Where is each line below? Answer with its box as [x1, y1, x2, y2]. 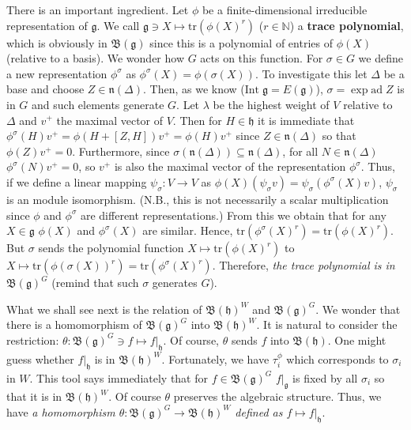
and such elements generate [32, 96, 164, 112]
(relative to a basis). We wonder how [6, 50, 184, 66]
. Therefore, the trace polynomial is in [212, 257, 395, 273]
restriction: [6, 331, 59, 348]
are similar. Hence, [142, 222, 233, 239]
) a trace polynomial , [289, 17, 404, 33]
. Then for [172, 111, 222, 128]
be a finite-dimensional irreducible [202, 2, 368, 17]
